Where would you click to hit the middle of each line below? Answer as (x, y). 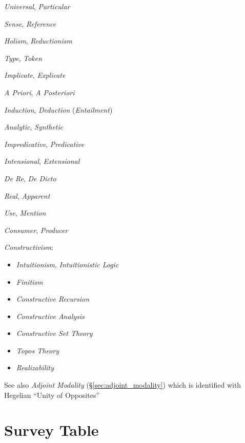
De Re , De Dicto (30, 178)
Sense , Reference (30, 23)
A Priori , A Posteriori (39, 92)
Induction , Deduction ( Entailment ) (58, 109)
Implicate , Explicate (35, 75)
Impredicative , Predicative (44, 144)
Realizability (35, 367)
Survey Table (52, 430)
